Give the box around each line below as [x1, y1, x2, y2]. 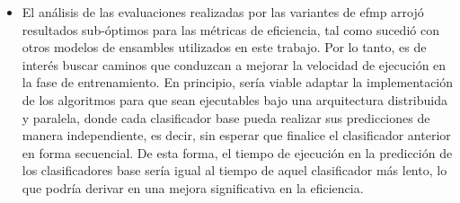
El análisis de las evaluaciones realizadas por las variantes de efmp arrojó [22, 3, 424, 21]
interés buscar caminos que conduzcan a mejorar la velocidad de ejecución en [22, 55, 447, 74]
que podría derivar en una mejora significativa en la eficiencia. [22, 178, 364, 197]
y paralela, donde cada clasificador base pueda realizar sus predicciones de [22, 108, 430, 127]
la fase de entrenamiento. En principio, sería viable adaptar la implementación [22, 73, 454, 92]
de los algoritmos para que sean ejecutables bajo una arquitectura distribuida [22, 90, 447, 109]
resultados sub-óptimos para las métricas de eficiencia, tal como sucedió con [22, 20, 439, 39]
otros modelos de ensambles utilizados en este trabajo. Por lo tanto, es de [22, 38, 427, 57]
